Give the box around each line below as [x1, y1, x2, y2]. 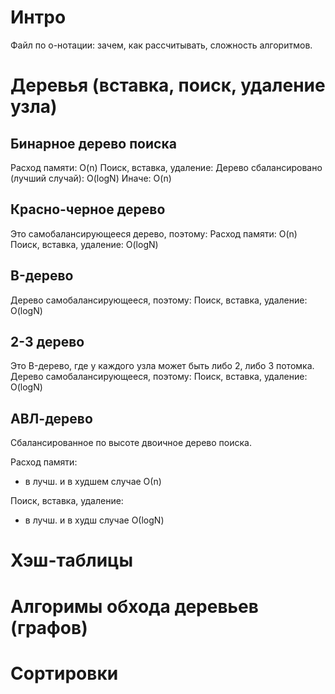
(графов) [10, 616, 88, 639]
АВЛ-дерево [10, 410, 93, 427]
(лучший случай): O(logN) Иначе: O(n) [10, 172, 172, 184]
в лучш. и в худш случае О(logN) [24, 514, 165, 526]
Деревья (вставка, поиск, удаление [10, 74, 326, 97]
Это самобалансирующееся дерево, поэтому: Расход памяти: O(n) [10, 227, 298, 240]
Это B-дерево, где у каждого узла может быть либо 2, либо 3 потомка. [10, 360, 315, 372]
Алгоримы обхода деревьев [10, 595, 259, 618]
